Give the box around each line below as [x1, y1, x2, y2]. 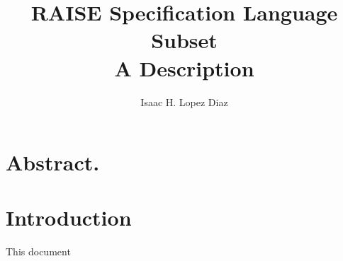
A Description [114, 53, 254, 82]
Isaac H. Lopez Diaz [140, 94, 228, 109]
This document [6, 244, 71, 259]
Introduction [6, 203, 132, 232]
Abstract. [6, 148, 100, 177]
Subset [151, 25, 218, 54]
